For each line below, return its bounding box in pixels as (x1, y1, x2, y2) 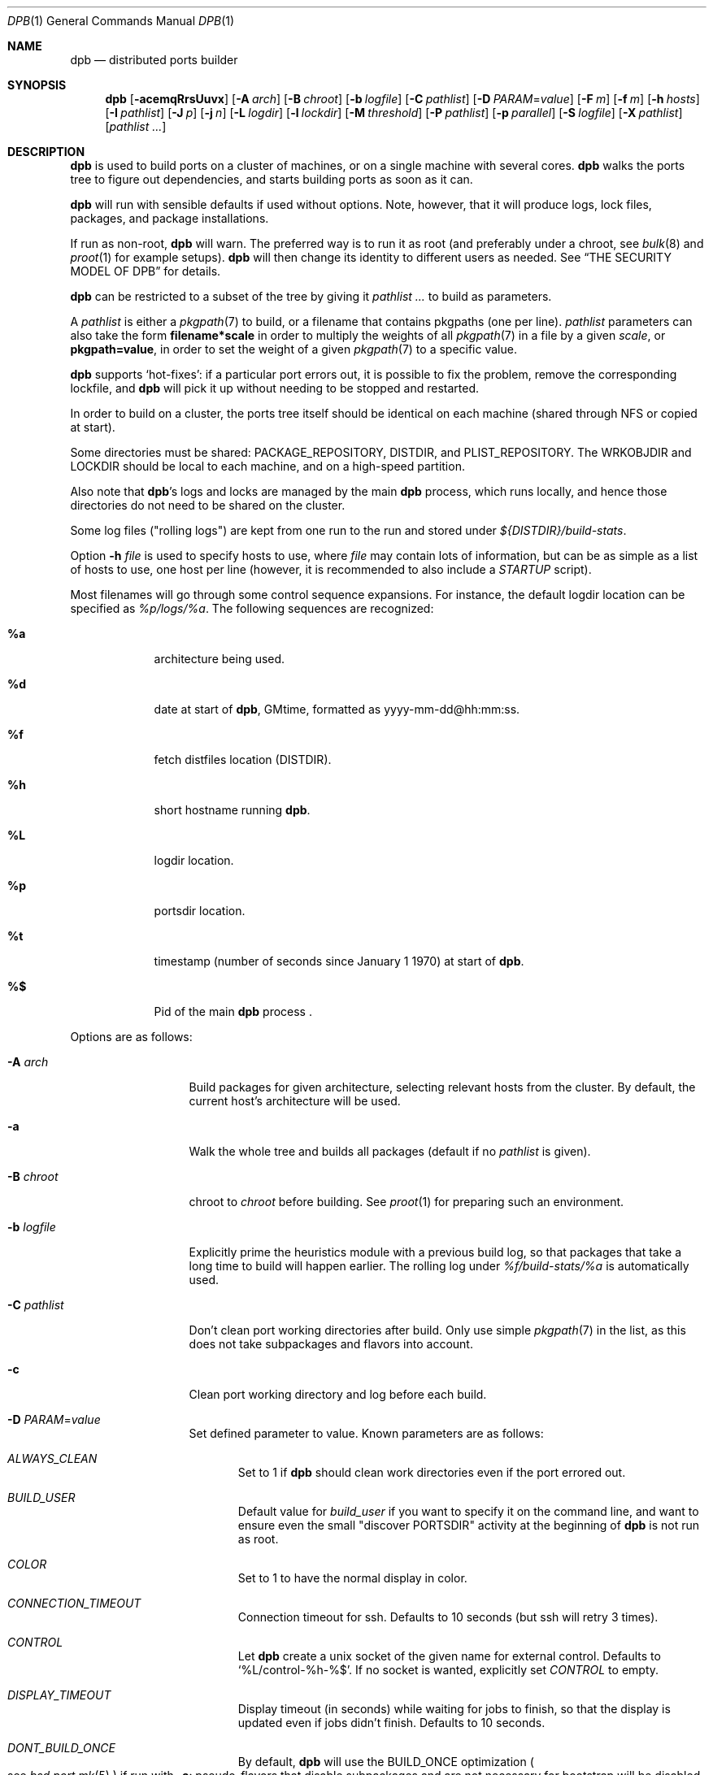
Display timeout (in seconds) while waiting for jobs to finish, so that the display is (237, 1702, 671, 1716)
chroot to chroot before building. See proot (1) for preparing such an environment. (189, 1195, 624, 1209)
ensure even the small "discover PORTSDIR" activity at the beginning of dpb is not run (237, 1518, 700, 1532)
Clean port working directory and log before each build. (189, 1387, 487, 1401)
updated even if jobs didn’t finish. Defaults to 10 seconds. (237, 1716, 546, 1729)
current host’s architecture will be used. (189, 1094, 401, 1108)
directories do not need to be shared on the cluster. (70, 498, 346, 512)
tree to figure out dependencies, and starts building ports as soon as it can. (70, 172, 473, 186)
